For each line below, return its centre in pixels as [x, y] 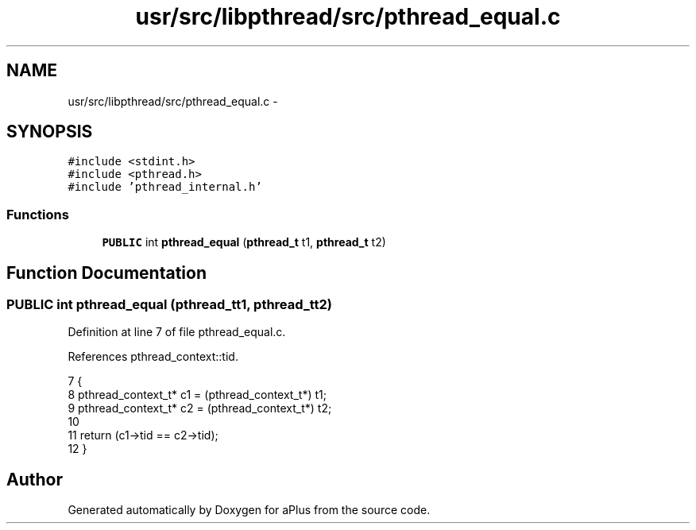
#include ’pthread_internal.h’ [165, 187]
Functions [38, 214]
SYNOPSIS [50, 132]
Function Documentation [106, 273]
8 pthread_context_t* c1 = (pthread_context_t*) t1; [197, 395]
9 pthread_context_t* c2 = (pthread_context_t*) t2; [200, 408]
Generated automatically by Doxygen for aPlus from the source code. [249, 510]
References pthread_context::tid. [153, 357]
